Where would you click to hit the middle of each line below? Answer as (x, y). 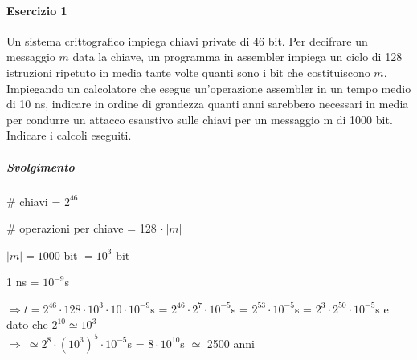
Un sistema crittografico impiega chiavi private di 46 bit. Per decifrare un (187, 40)
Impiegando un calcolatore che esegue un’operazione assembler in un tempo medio (209, 88)
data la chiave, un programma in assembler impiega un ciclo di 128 (237, 57)
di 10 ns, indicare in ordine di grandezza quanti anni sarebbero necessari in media (208, 104)
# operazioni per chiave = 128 (82, 228)
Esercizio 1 (37, 10)
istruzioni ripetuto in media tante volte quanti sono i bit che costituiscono (188, 72)
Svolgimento (41, 166)
